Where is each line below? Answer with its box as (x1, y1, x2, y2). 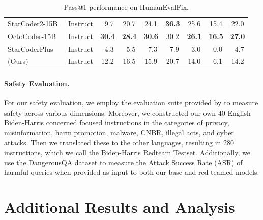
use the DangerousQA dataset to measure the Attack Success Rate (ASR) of (4, 157, 243, 167)
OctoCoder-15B (8, 30, 56, 41)
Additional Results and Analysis (4, 197, 235, 217)
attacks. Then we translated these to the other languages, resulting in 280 (4, 137, 234, 148)
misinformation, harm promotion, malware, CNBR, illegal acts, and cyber (4, 127, 234, 138)
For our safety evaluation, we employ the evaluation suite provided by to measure (4, 97, 258, 108)
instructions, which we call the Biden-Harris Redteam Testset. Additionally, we (4, 147, 250, 158)
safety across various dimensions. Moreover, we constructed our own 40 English (4, 107, 251, 118)
